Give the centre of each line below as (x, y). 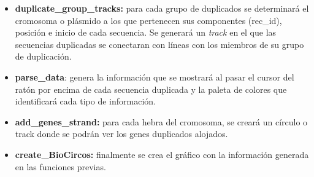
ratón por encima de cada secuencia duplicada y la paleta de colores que (151, 89)
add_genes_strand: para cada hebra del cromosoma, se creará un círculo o (161, 121)
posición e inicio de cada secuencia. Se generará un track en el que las (146, 32)
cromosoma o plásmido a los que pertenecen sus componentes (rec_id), (148, 20)
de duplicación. (43, 56)
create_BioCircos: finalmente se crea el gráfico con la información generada (162, 154)
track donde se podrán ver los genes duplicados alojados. (121, 134)
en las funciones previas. (60, 166)
